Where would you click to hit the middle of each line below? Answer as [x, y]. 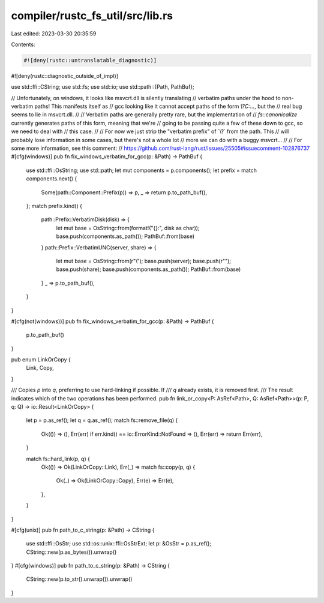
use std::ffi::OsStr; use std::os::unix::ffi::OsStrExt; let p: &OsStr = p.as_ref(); [119, 544]
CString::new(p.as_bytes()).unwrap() [71, 552]
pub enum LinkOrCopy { [41, 360]
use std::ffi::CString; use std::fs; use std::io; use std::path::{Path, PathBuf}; [103, 87]
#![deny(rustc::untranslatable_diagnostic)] [90, 60]
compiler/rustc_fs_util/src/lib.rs [92, 16]
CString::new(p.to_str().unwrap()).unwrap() [79, 579]
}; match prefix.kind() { [54, 206]
